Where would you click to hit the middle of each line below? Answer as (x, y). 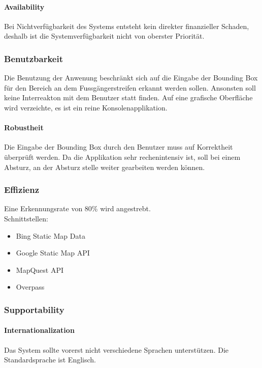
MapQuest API (40, 270)
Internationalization (39, 330)
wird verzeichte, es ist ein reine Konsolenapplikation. (86, 107)
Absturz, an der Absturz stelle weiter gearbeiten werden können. (105, 167)
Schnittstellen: (26, 218)
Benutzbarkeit (34, 58)
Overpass (30, 287)
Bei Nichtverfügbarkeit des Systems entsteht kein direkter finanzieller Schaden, (127, 26)
